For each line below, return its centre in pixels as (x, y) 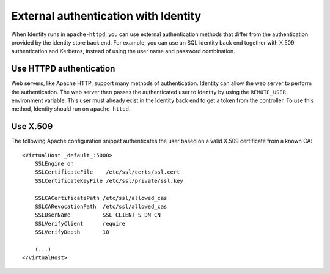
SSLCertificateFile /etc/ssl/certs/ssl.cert (107, 172)
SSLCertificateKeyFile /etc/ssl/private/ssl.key (109, 181)
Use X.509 (32, 126)
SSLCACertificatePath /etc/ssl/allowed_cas (101, 198)
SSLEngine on (54, 164)
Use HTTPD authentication (63, 69)
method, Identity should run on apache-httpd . (71, 109)
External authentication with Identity (106, 16)
